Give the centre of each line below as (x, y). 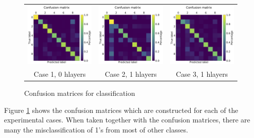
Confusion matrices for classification (80, 93)
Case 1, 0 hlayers (60, 74)
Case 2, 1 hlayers (131, 74)
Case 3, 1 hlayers (202, 74)
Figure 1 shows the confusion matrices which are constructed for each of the (121, 110)
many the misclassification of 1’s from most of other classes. (96, 129)
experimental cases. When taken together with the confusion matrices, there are (127, 120)
